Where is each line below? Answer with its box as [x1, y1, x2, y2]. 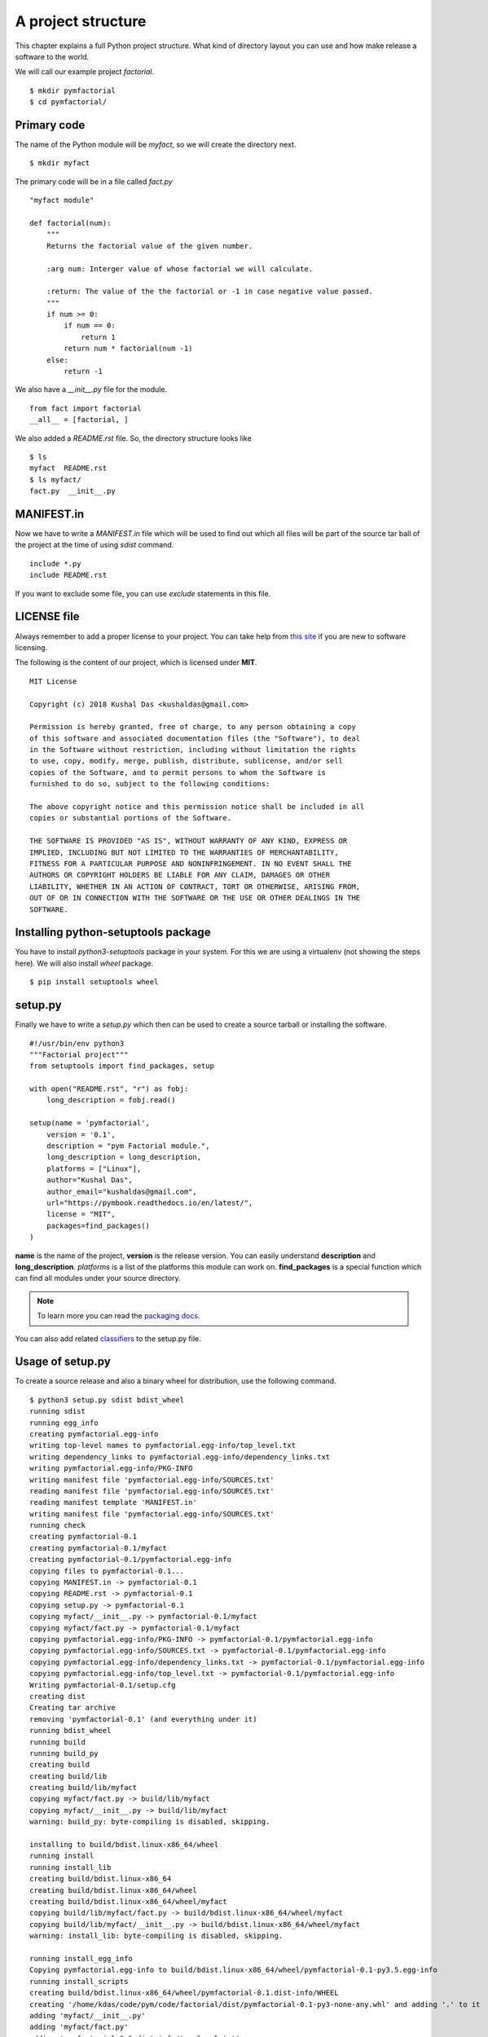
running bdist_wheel [29, 1726, 112, 1736]
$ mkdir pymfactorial [29, 86, 116, 95]
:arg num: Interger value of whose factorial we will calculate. [46, 264, 314, 273]
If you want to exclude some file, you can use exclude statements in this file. [15, 588, 271, 598]
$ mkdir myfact [29, 159, 90, 168]
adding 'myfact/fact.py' [29, 2022, 129, 2032]
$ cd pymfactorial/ [29, 98, 108, 107]
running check [29, 1520, 86, 1530]
